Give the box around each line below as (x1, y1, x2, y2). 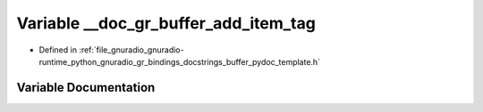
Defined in (38, 44, 78, 55)
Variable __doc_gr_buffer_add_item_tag (16, 13, 317, 33)
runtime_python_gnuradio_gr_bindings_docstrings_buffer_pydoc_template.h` (38, 56, 321, 67)
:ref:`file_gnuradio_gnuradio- (79, 44, 184, 55)
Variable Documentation (16, 80, 156, 95)
